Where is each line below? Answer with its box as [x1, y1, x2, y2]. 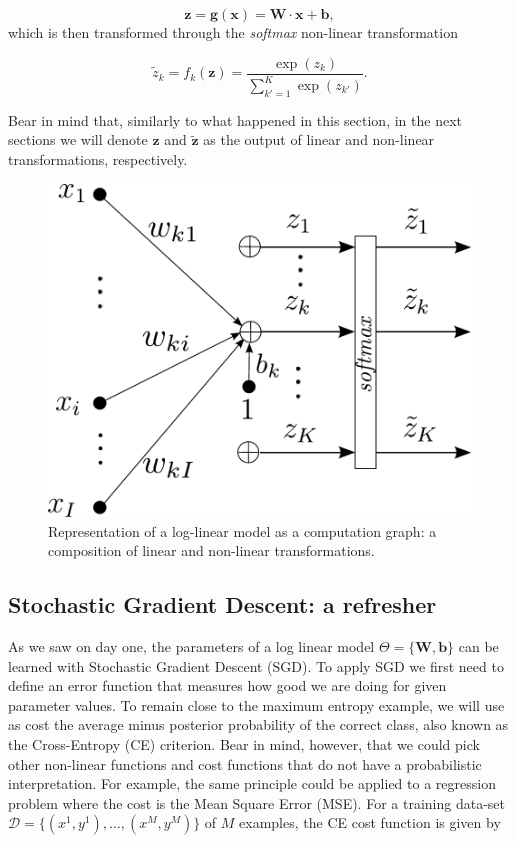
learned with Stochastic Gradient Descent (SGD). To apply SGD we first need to [8, 655, 504, 676]
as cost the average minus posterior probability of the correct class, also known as [8, 714, 509, 735]
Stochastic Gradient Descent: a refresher [8, 589, 437, 620]
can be [458, 635, 499, 656]
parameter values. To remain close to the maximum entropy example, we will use [8, 694, 505, 715]
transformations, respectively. [8, 148, 188, 169]
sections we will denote [8, 129, 148, 150]
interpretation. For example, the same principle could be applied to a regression [8, 773, 496, 794]
